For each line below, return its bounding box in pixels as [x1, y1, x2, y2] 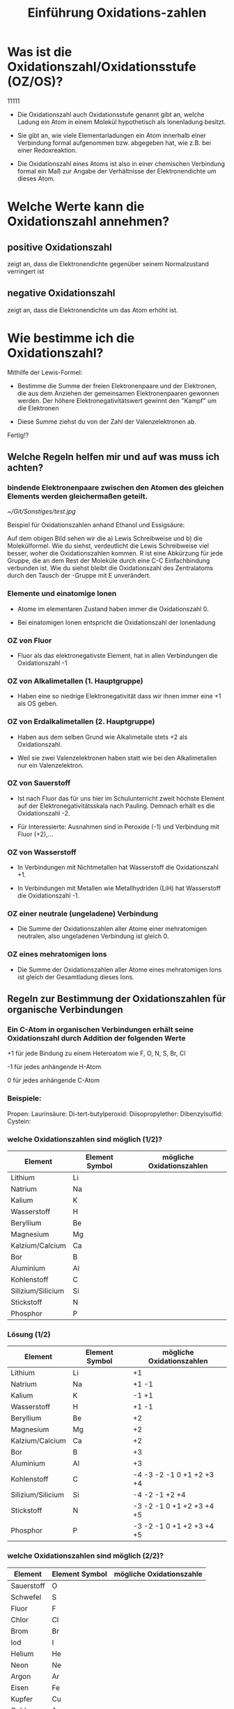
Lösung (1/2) [7, 1329, 51, 1339]
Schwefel [10, 1592, 42, 1602]
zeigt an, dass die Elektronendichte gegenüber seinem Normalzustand [7, 259, 209, 268]
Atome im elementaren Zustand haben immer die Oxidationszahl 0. [17, 604, 209, 613]
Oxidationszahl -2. [17, 808, 70, 817]
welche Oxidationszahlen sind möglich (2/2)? [7, 1551, 164, 1561]
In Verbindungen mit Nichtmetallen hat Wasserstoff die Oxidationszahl [17, 863, 219, 872]
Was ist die [7, 44, 72, 60]
